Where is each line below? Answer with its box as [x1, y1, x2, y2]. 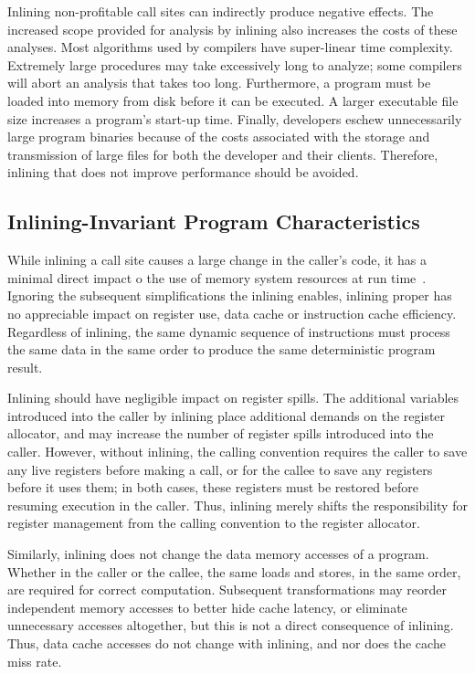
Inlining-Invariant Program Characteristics [7, 207, 420, 236]
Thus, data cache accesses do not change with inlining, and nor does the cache [7, 634, 446, 653]
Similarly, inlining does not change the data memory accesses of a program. [7, 544, 429, 563]
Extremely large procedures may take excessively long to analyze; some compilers [7, 55, 462, 74]
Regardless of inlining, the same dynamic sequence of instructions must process [7, 321, 450, 341]
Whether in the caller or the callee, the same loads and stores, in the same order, [7, 562, 461, 581]
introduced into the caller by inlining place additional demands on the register [7, 405, 446, 425]
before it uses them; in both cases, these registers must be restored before [7, 478, 419, 497]
